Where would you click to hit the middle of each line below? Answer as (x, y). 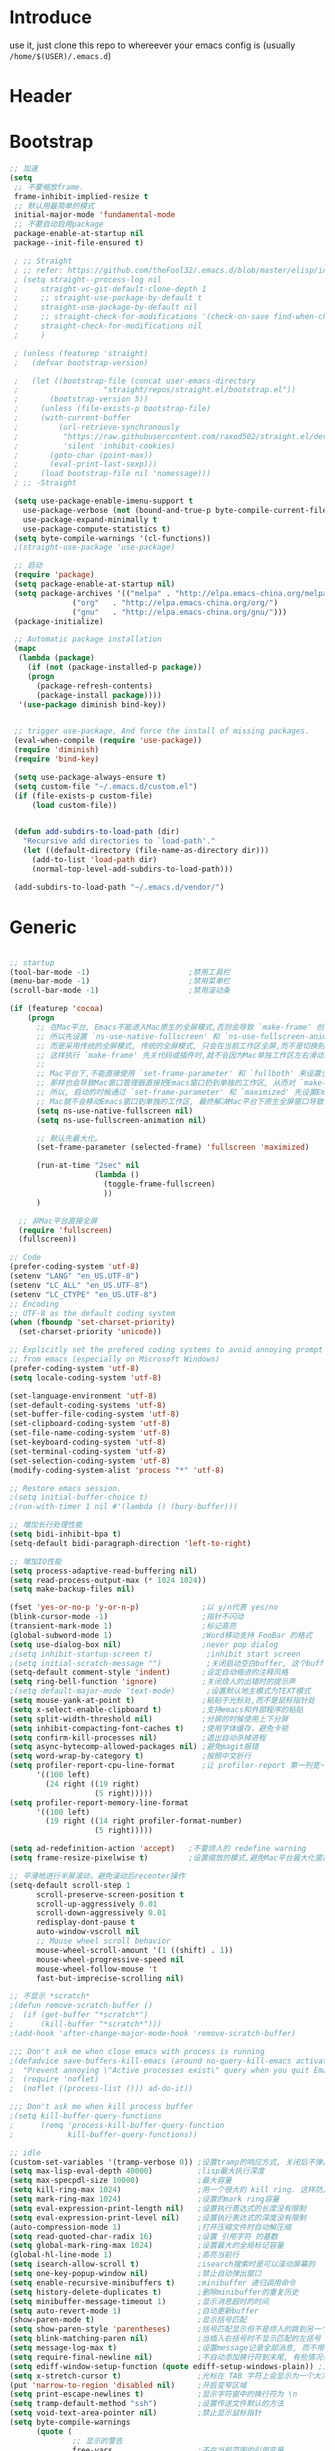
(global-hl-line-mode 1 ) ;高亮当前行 (124, 2255)
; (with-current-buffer (72, 418)
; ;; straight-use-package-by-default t (107, 298)
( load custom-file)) (74, 805)
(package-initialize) (58, 621)
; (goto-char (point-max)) (83, 455)
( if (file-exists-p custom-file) (83, 796)
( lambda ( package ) (57, 658)
